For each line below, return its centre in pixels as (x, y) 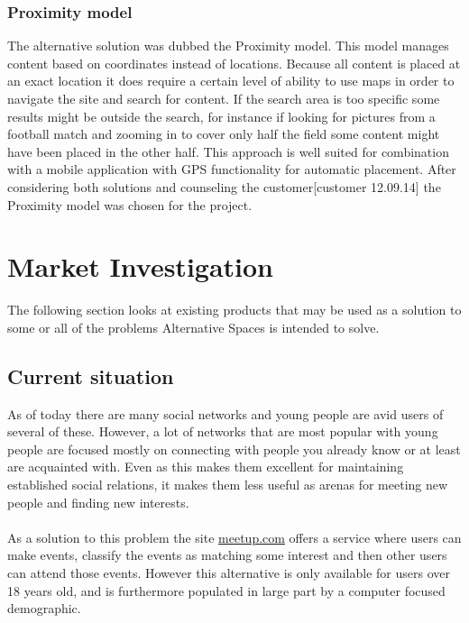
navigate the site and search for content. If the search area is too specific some (224, 98)
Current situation (91, 376)
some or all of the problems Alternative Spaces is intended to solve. (193, 327)
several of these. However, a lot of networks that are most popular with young (223, 431)
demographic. (44, 608)
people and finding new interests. (98, 502)
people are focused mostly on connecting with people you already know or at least (234, 449)
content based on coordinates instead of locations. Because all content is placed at (234, 63)
